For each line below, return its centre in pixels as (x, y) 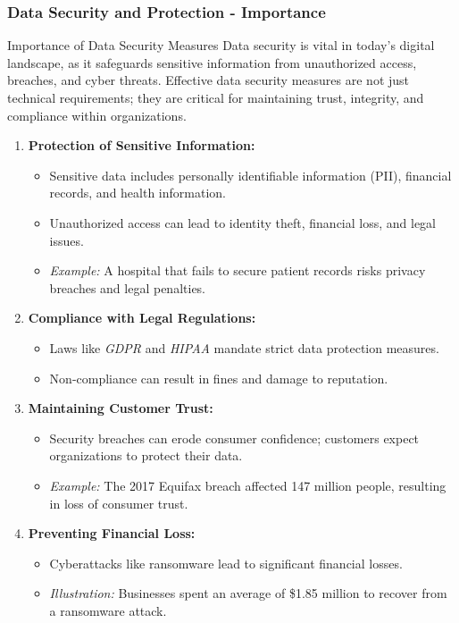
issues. (67, 240)
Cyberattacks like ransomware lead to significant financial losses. (226, 563)
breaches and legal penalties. (128, 287)
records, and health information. (138, 193)
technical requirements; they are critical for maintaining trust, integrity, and (216, 97)
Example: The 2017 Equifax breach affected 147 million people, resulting (248, 485)
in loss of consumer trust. (119, 503)
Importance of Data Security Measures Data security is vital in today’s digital (221, 45)
